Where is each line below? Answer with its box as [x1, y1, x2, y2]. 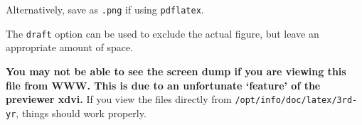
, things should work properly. [16, 105, 147, 120]
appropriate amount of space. [6, 40, 134, 55]
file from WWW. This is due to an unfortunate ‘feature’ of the [6, 77, 321, 92]
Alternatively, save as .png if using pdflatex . [6, 2, 204, 16]
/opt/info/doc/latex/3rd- [235, 95, 358, 106]
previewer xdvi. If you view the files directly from [6, 92, 232, 107]
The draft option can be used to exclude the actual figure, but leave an [6, 26, 319, 40]
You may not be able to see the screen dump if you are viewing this [6, 63, 346, 78]
